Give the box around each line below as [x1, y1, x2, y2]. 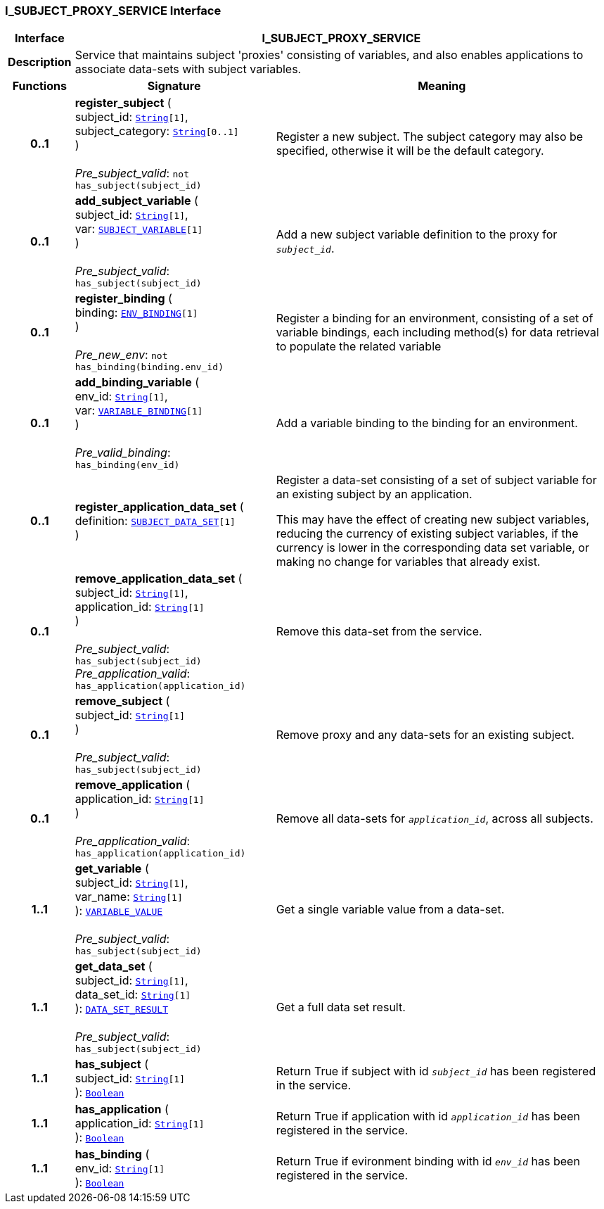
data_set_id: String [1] [75, 987, 191, 1002]
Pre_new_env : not [75, 348, 168, 362]
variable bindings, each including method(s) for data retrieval [276, 324, 599, 339]
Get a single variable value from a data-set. [276, 901, 505, 916]
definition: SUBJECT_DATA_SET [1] [75, 514, 236, 528]
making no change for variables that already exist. [276, 555, 541, 569]
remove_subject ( [75, 694, 170, 709]
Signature [147, 79, 201, 94]
